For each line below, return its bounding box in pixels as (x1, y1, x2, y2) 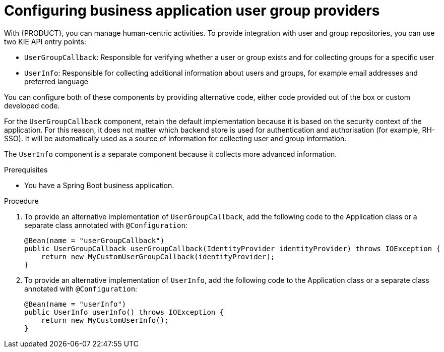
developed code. (4, 101, 60, 110)
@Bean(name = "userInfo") (24, 300, 126, 308)
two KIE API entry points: (4, 37, 86, 46)
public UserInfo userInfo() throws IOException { (24, 308, 224, 316)
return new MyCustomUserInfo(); (41, 316, 169, 324)
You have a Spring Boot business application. (24, 181, 174, 190)
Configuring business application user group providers (4, 2, 380, 19)
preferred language (24, 77, 88, 86)
